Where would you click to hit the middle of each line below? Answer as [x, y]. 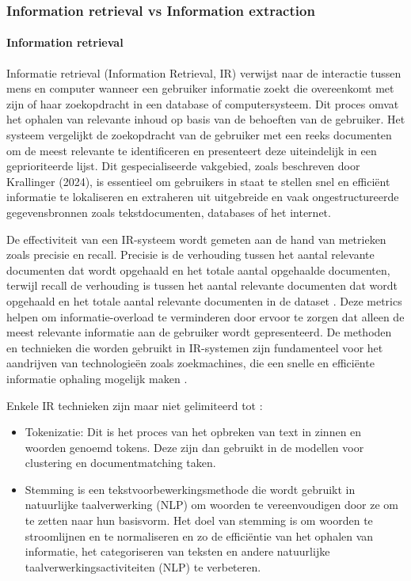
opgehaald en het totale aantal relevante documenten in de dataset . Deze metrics [204, 300]
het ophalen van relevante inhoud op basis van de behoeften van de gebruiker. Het [206, 119]
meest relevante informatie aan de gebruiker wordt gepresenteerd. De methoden [199, 332]
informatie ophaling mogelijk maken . [97, 378]
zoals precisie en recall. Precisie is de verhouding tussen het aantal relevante [190, 254]
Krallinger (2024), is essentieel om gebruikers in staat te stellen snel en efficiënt [198, 181]
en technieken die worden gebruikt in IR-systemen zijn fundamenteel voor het [195, 347]
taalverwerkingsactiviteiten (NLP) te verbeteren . [143, 566]
